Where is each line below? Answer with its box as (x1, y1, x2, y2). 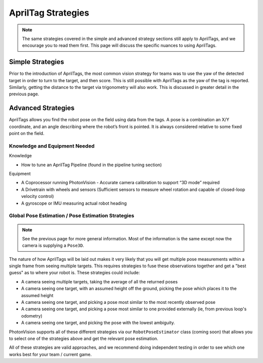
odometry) (21, 313, 42, 319)
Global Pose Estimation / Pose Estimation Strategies (9, 213, 134, 219)
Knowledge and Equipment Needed (9, 142, 95, 149)
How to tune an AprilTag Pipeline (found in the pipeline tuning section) (21, 162, 162, 168)
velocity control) (21, 193, 54, 199)
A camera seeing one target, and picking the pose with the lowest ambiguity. (21, 320, 175, 326)
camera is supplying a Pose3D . (22, 242, 84, 249)
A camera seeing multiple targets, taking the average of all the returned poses (21, 278, 178, 284)
